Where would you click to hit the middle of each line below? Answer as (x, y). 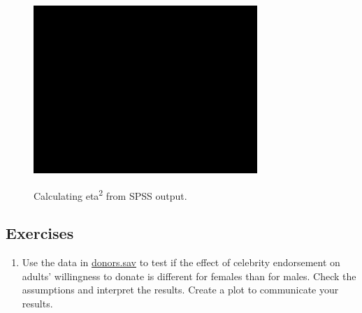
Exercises (40, 233)
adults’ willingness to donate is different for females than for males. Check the (189, 276)
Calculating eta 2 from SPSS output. (110, 194)
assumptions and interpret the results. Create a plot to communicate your (180, 290)
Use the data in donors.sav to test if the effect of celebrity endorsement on (181, 262)
